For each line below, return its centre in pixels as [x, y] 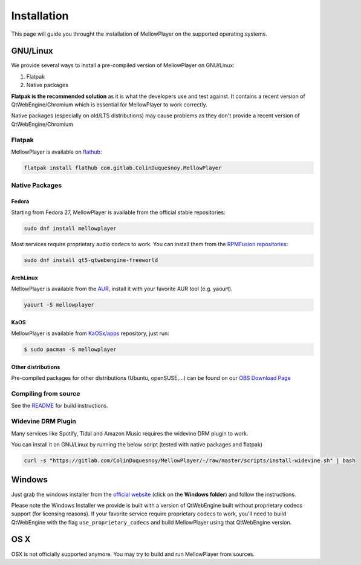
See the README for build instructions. [60, 406]
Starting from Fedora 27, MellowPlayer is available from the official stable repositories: [119, 212]
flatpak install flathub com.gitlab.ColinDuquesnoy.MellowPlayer [123, 168]
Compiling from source [46, 394]
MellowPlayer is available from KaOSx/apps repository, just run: [90, 333]
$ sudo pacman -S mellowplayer [70, 350]
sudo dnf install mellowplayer [70, 229]
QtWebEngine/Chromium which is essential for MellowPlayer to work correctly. [109, 105]
